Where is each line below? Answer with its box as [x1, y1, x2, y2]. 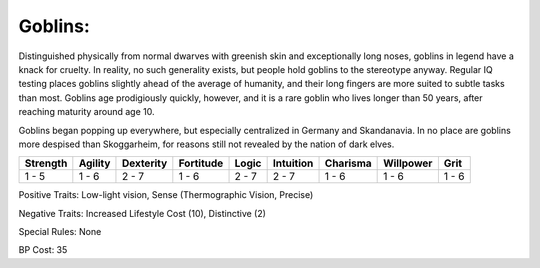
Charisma [324, 156, 372, 170]
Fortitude [178, 156, 224, 170]
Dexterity [121, 156, 168, 170]
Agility [78, 156, 111, 170]
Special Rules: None [18, 226, 102, 238]
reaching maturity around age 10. [18, 106, 155, 118]
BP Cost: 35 [18, 244, 68, 256]
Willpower [383, 156, 433, 170]
